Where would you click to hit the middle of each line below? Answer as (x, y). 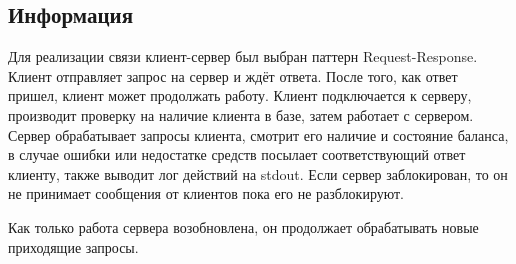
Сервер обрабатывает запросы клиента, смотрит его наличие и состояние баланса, (258, 134)
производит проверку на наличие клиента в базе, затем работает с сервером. (241, 114)
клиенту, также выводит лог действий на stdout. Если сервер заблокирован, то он (258, 173)
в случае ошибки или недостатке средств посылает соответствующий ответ (237, 154)
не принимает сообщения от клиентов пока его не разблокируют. (206, 193)
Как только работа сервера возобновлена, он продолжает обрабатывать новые (243, 226)
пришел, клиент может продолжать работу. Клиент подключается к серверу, (240, 95)
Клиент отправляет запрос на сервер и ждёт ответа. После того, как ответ (233, 75)
